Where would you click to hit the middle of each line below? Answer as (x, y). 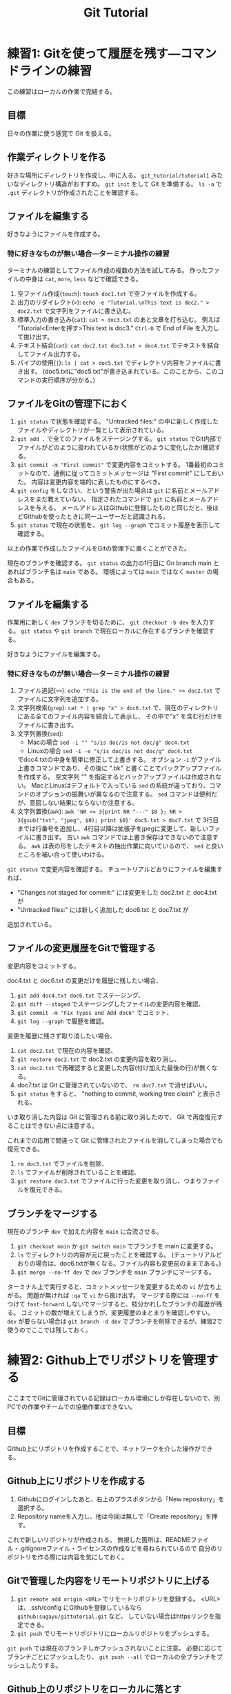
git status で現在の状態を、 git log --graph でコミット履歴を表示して (119, 525)
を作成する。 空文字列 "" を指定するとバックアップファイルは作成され (116, 777)
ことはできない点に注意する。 (55, 1126)
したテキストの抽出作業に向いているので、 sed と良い (148, 846)
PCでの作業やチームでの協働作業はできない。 (72, 1407)
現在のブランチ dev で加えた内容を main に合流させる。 (85, 1232)
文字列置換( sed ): (40, 733)
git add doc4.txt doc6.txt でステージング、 (81, 996)
